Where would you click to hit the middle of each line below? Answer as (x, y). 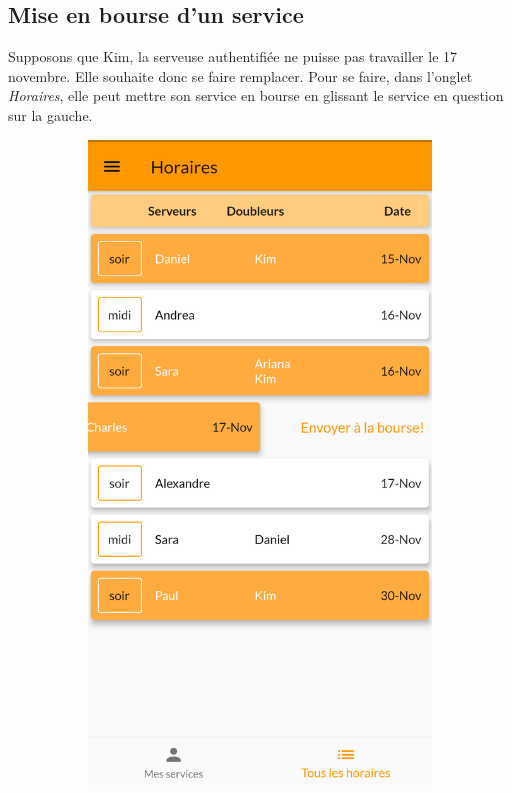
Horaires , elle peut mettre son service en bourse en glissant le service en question (256, 95)
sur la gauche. (50, 114)
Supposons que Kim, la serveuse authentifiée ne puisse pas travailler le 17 (233, 56)
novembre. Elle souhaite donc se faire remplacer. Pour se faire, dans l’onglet (240, 75)
